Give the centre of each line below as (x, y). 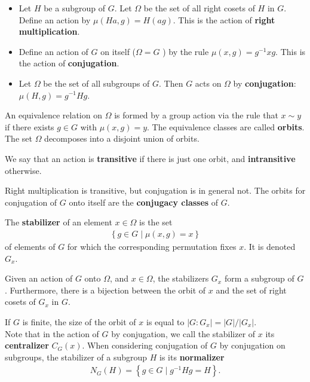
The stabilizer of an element (59, 222)
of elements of (30, 246)
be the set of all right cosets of (199, 8)
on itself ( (118, 51)
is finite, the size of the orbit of (79, 321)
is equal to (165, 321)
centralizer (27, 345)
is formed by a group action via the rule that (196, 115)
